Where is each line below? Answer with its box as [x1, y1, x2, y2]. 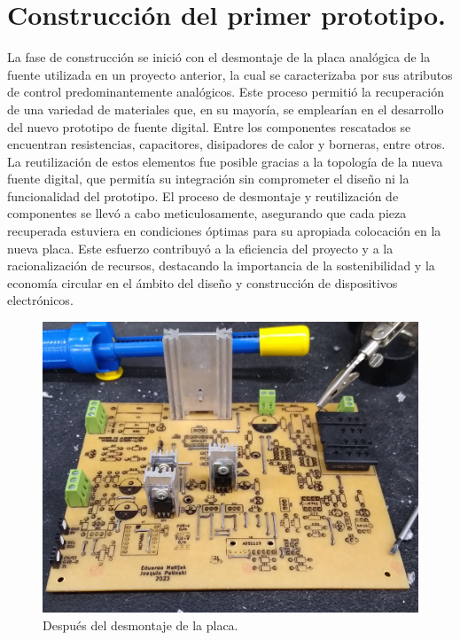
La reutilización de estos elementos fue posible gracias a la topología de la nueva [7, 152, 443, 170]
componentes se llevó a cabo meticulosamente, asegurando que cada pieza [7, 204, 407, 222]
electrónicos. [7, 291, 74, 309]
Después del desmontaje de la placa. [43, 615, 238, 634]
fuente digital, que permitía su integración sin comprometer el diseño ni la [7, 169, 409, 188]
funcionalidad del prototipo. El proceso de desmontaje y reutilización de [7, 186, 399, 205]
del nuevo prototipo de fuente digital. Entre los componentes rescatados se [7, 117, 411, 136]
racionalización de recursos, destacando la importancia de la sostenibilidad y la [7, 256, 435, 275]
